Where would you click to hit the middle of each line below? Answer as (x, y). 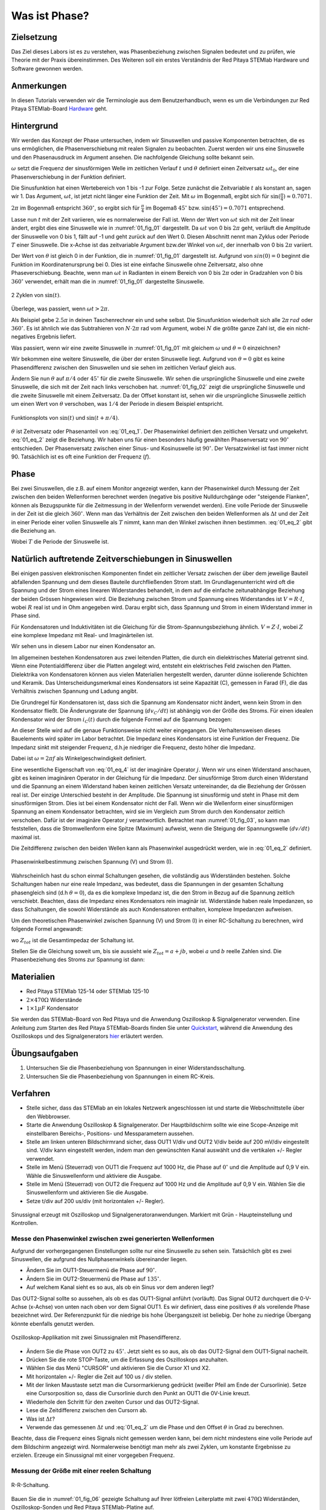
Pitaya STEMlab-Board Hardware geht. (59, 109)
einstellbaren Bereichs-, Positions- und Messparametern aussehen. (110, 1133)
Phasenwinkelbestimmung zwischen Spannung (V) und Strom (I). (92, 862)
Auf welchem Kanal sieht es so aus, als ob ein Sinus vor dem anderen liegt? (120, 1287)
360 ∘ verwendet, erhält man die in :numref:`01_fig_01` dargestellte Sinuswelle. (108, 281)
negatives (23, 337)
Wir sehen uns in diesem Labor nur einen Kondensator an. (83, 646)
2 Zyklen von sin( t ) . (36, 295)
